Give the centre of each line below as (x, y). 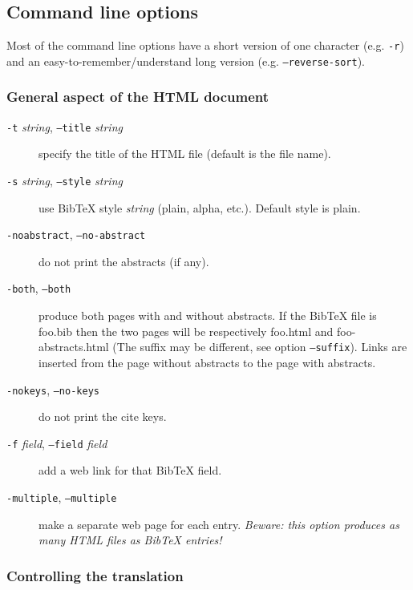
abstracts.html (74, 347)
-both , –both (39, 288)
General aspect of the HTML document (138, 97)
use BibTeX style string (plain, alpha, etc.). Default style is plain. (200, 207)
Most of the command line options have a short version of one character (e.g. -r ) (205, 45)
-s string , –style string (65, 180)
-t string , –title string (65, 126)
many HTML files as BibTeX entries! (130, 540)
